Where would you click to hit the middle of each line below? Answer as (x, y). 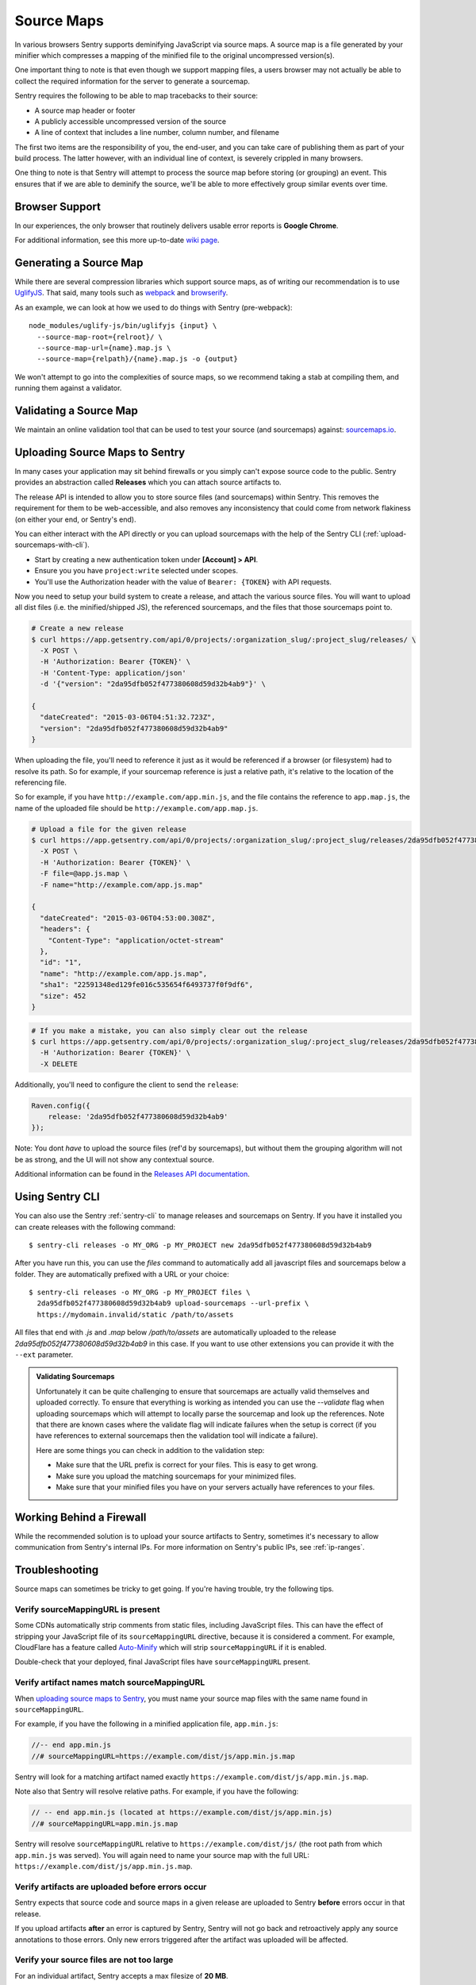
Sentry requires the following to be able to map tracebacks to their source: (136, 96)
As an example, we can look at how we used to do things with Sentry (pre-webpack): (154, 307)
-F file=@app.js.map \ (84, 874)
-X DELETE (59, 1064)
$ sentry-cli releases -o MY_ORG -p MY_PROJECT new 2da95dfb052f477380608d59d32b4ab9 (200, 1245)
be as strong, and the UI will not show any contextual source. (114, 1159)
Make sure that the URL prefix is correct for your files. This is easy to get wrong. (187, 1465)
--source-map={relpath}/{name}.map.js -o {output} (137, 359)
